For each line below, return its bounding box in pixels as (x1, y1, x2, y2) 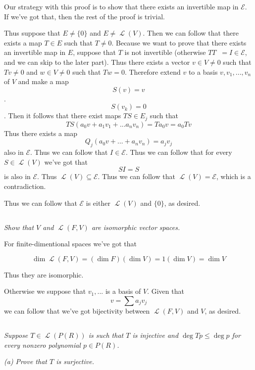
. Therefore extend (124, 66, 181, 77)
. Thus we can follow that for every (125, 147, 232, 157)
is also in (4, 171, 31, 182)
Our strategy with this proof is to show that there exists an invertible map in (4, 1, 239, 11)
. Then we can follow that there (143, 28, 239, 38)
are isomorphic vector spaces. (91, 222, 180, 232)
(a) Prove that (4, 356, 47, 367)
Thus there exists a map (4, 128, 78, 138)
